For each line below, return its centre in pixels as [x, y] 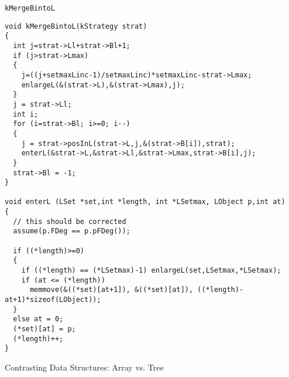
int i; [26, 114]
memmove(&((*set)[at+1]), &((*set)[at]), [111, 290]
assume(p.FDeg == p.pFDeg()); [72, 231]
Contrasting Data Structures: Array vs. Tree [84, 367]
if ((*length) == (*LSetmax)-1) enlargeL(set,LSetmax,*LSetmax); [151, 271]
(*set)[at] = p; [44, 329]
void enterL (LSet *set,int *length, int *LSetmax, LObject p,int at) [145, 202]
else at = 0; [38, 319]
